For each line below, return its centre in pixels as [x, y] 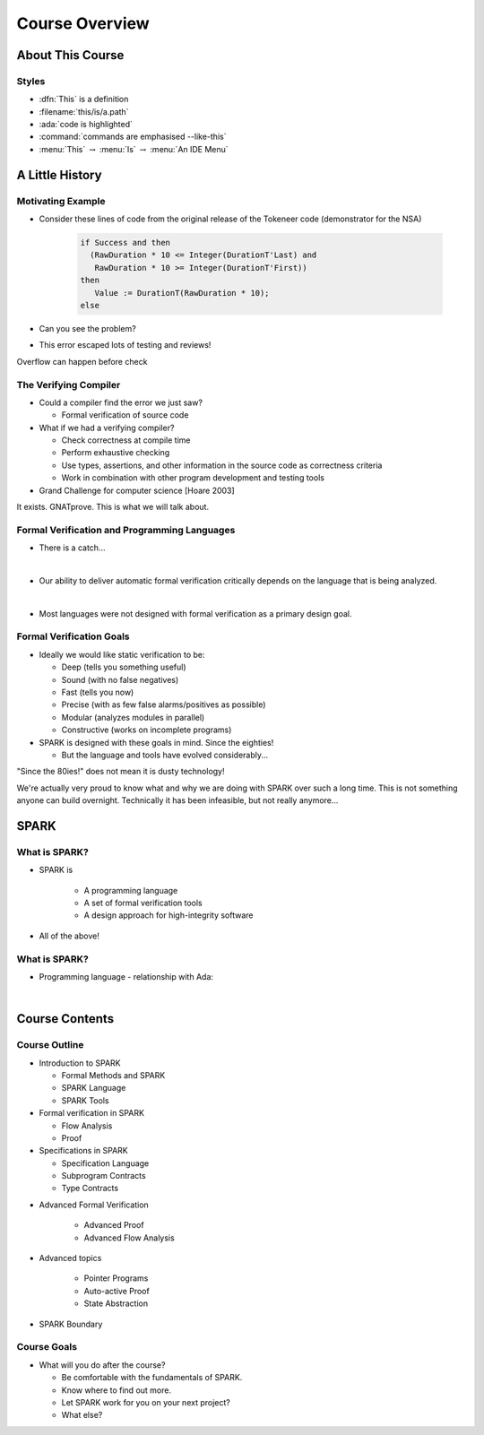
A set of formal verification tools [143, 903]
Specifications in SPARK [84, 1151]
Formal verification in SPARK [92, 1113]
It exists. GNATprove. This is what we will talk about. [113, 507]
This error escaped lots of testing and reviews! [125, 345]
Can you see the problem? [87, 328]
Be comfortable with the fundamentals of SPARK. [152, 1378]
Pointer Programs [116, 1278]
